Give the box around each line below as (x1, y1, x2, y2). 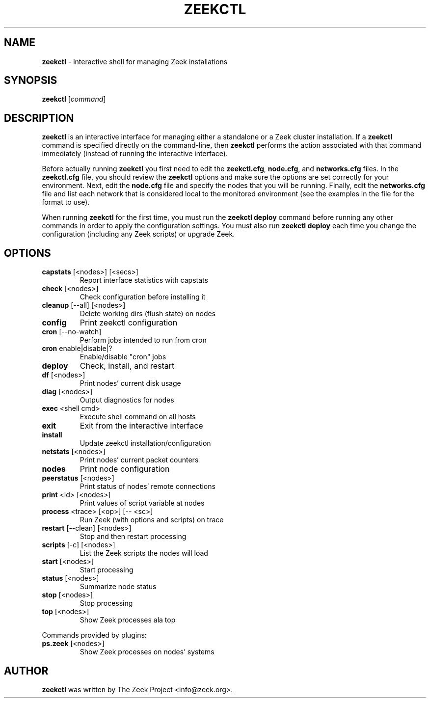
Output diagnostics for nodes (80, 396, 174, 405)
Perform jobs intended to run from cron (80, 336, 207, 345)
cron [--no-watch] (42, 327, 102, 336)
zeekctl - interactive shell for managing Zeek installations (42, 57, 228, 66)
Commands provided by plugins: (42, 631, 147, 640)
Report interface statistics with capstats (80, 276, 208, 285)
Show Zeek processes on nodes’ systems (80, 648, 215, 656)
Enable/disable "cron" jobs (80, 352, 166, 361)
